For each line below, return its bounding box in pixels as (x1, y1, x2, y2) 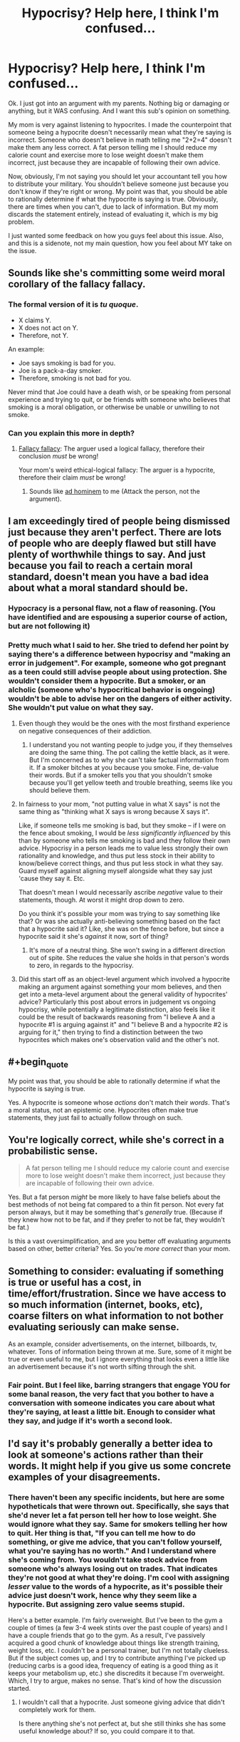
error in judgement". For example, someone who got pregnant (8, 658, 226, 668)
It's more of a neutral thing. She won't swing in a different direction (28, 946, 226, 954)
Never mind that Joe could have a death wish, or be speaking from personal (8, 387, 231, 396)
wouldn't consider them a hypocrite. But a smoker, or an (8, 676, 206, 686)
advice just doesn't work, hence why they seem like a (8, 1591, 197, 1601)
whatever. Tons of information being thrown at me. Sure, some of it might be (8, 1347, 232, 1356)
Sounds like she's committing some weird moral (8, 267, 225, 279)
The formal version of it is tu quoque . (8, 299, 139, 309)
